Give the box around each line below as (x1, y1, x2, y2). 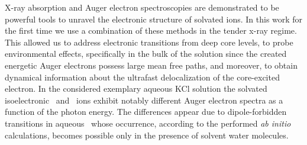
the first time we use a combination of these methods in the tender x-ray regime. (5, 24, 297, 37)
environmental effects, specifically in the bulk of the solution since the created (5, 47, 287, 60)
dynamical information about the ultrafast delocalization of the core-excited (5, 70, 280, 83)
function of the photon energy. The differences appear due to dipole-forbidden (5, 105, 287, 118)
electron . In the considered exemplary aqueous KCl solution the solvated (5, 82, 267, 95)
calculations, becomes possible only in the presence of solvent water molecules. (5, 128, 289, 141)
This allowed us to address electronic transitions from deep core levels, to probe (5, 36, 293, 48)
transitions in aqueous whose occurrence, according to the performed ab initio (5, 117, 291, 129)
